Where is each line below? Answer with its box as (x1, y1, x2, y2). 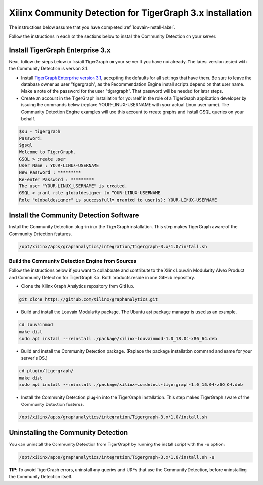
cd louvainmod (19, 322, 53, 328)
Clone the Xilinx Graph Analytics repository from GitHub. (21, 283, 135, 289)
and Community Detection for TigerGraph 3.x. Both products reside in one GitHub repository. (9, 274, 196, 280)
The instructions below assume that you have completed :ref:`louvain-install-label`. (9, 24, 175, 30)
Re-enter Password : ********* (19, 176, 94, 182)
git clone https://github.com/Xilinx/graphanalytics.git (19, 297, 158, 302)
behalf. (21, 115, 35, 121)
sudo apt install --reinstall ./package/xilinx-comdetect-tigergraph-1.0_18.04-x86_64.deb (19, 382, 243, 387)
